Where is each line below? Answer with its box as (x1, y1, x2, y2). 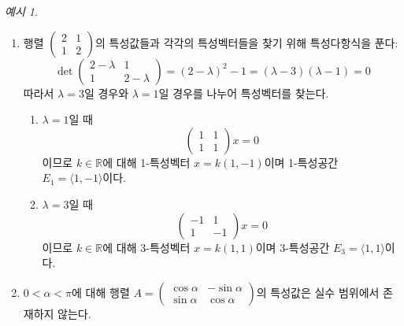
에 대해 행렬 (72, 283, 130, 300)
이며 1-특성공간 (264, 154, 339, 170)
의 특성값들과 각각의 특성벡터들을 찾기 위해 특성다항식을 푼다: (95, 34, 398, 50)
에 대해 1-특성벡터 (102, 154, 191, 170)
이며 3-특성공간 (255, 239, 330, 255)
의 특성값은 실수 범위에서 (256, 283, 380, 300)
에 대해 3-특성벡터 (102, 239, 191, 255)
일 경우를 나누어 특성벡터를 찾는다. (158, 84, 329, 101)
